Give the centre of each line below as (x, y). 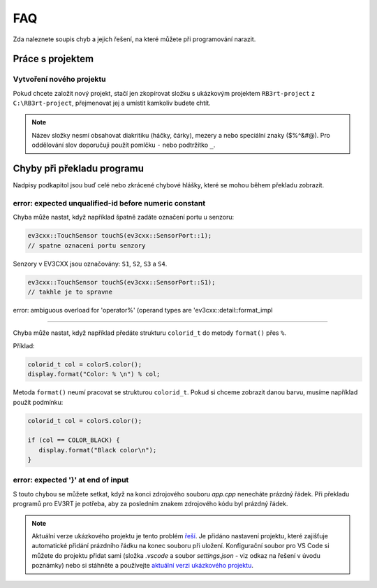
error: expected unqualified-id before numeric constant (109, 203)
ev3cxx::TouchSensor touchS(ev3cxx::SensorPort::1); (120, 236)
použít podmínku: (38, 402)
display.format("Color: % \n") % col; (94, 374)
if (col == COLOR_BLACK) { (74, 440)
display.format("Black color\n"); (98, 450)
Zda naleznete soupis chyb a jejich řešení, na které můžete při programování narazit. (134, 39)
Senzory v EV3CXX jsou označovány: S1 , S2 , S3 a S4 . (90, 264)
